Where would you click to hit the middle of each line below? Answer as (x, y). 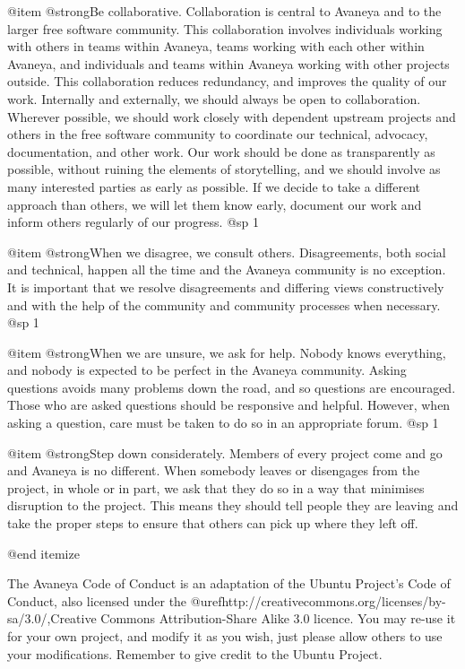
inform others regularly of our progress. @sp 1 (133, 222)
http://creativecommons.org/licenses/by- (334, 600)
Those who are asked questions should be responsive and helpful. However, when (229, 405)
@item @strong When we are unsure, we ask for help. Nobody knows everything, (227, 352)
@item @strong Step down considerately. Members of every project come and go (225, 452)
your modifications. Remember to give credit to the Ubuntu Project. (195, 653)
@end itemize (43, 553)
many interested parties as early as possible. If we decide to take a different (214, 186)
